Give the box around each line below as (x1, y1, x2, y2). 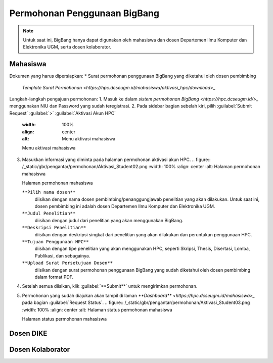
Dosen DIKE (9, 329, 48, 338)
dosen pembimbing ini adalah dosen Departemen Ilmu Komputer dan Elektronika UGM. (34, 203, 215, 210)
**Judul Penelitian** (22, 211, 76, 217)
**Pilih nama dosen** (22, 189, 76, 195)
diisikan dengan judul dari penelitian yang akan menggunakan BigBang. (34, 217, 184, 223)
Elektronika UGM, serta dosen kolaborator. (23, 44, 111, 50)
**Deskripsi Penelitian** (22, 225, 86, 231)
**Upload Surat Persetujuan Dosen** (22, 260, 113, 266)
